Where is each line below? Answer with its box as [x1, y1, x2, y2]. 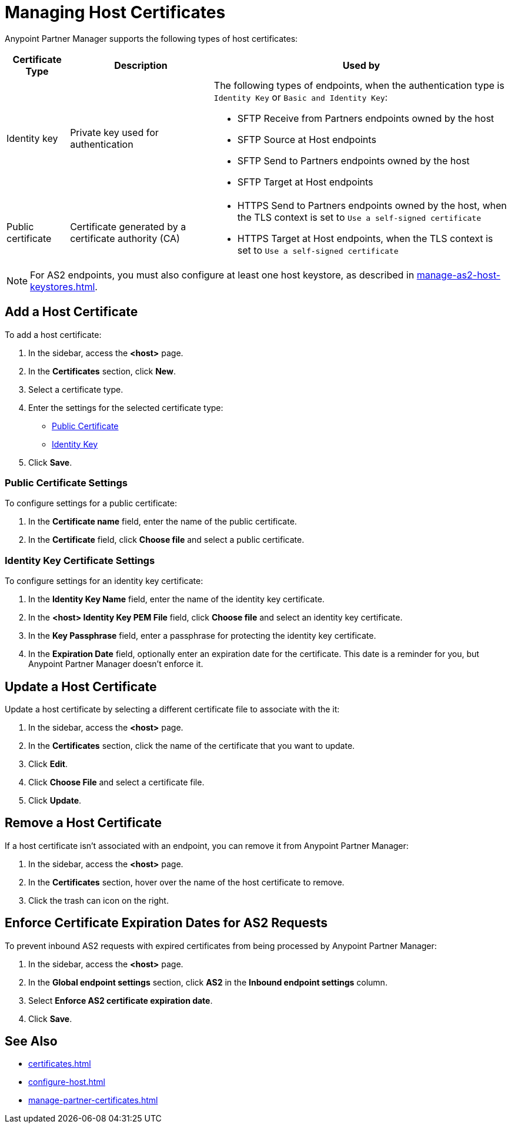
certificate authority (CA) [70, 232, 180, 244]
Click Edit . [28, 758, 68, 769]
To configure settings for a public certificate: [5, 498, 177, 509]
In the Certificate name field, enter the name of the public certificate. [28, 516, 297, 527]
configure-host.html [28, 1077, 105, 1087]
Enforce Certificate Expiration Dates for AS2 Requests [5, 915, 328, 931]
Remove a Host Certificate [5, 815, 162, 831]
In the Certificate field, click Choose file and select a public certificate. [28, 535, 305, 545]
